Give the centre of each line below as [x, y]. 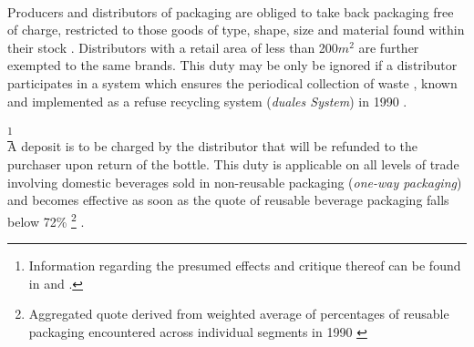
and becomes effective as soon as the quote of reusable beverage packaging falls [228, 200]
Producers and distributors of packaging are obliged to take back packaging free [231, 11]
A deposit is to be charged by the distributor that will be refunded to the [212, 146]
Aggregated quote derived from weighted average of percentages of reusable [239, 314]
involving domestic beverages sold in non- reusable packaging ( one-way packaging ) [235, 182]
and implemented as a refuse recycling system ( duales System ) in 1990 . [207, 101]
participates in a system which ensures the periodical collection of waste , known [232, 82]
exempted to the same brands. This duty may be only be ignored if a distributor [232, 65]
